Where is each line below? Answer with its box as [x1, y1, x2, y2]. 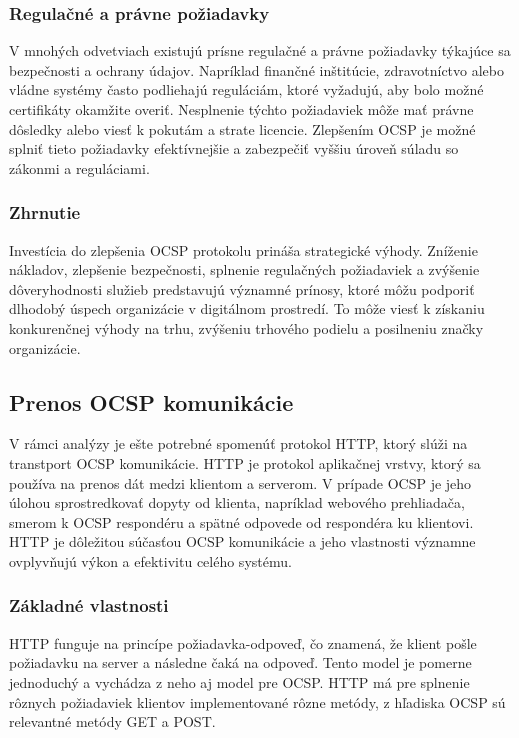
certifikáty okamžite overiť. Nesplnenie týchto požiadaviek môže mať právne [9, 99, 474, 119]
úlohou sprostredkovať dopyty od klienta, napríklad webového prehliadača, [9, 492, 465, 513]
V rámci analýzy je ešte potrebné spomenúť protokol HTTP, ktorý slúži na [9, 433, 468, 454]
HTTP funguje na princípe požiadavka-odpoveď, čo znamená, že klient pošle [9, 632, 477, 653]
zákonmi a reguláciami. [9, 157, 150, 178]
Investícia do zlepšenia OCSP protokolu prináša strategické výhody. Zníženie [9, 239, 478, 260]
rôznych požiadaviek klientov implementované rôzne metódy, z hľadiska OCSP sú [9, 691, 506, 712]
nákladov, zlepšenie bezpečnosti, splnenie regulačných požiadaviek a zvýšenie [9, 259, 480, 280]
